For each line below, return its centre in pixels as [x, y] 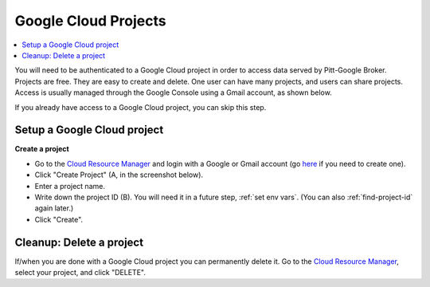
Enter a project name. [70, 186]
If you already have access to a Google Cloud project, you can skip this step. [141, 107]
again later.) [54, 208]
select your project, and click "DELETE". [80, 273]
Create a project [42, 149]
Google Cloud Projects [90, 21]
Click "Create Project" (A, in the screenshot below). [119, 175]
